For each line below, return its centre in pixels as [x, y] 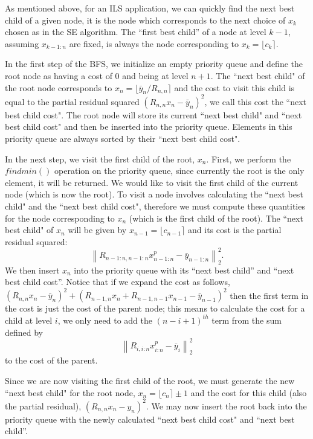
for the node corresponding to [60, 218]
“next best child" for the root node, [70, 392]
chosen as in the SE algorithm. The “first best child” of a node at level [136, 32]
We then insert [32, 270]
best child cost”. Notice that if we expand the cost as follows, [118, 282]
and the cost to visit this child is [234, 87]
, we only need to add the [105, 320]
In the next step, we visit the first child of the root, [100, 159]
